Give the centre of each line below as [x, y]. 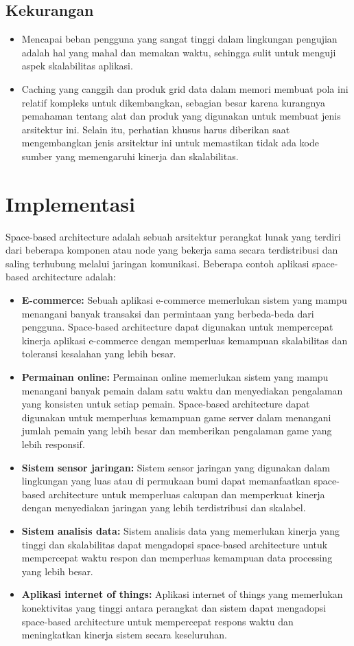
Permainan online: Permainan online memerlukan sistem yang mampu [175, 377]
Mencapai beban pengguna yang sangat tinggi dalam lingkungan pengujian [179, 39]
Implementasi [71, 203]
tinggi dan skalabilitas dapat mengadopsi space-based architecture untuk [175, 544]
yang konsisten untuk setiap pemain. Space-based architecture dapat [166, 404]
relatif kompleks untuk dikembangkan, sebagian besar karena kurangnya [174, 102]
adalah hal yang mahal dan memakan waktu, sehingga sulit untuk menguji [179, 52]
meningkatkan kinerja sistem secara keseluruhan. [124, 635]
